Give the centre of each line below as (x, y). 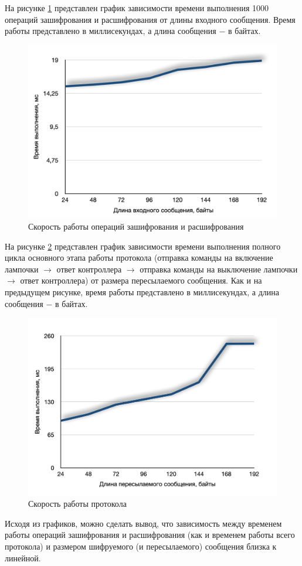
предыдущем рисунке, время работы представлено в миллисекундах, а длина (142, 291)
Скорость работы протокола (77, 504)
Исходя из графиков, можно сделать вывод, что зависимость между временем (143, 523)
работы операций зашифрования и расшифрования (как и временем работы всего (150, 535)
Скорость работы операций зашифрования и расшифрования (136, 226)
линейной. (23, 558)
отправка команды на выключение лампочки (219, 269)
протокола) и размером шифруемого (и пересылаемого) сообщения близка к (141, 546)
